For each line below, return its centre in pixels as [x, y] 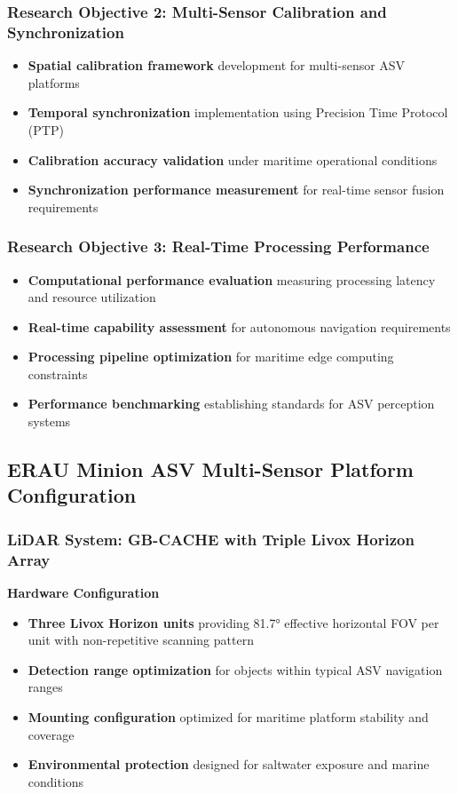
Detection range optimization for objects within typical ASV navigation [235, 669]
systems [49, 421]
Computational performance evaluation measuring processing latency [232, 279]
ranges [45, 687]
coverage [51, 734]
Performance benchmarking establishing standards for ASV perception [231, 404]
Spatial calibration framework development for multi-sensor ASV [217, 65]
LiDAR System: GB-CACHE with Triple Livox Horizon [211, 539]
